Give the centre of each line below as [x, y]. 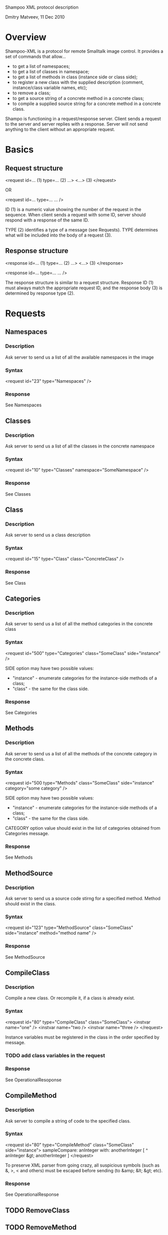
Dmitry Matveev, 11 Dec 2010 [35, 17]
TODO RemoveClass [38, 1210]
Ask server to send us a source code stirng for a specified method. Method [83, 899]
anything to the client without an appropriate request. [60, 129]
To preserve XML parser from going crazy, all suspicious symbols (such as [82, 1165]
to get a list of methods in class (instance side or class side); [75, 77]
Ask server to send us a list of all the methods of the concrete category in [81, 753]
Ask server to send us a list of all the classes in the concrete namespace [80, 446]
